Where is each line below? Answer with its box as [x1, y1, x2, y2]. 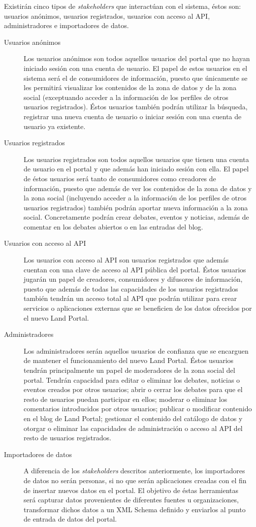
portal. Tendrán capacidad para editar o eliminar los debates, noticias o [24, 374, 240, 385]
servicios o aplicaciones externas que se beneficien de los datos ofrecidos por [24, 303, 252, 313]
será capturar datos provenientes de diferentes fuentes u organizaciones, [24, 494, 239, 505]
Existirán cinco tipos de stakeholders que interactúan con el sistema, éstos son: [4, 1, 241, 11]
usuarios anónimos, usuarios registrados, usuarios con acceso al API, [4, 10, 210, 21]
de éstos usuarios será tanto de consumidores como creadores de [24, 173, 216, 183]
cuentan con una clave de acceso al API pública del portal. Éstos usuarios [24, 264, 246, 274]
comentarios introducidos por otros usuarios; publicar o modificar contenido [24, 403, 252, 414]
